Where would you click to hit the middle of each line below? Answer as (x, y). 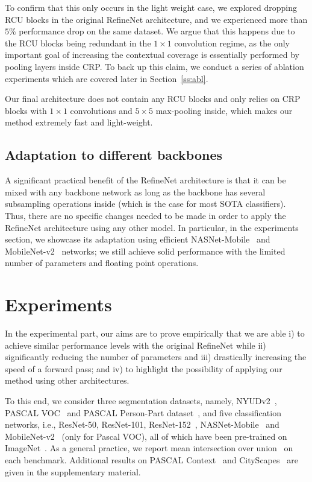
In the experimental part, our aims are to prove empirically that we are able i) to (155, 333)
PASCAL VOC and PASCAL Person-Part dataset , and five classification (143, 412)
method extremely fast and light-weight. (79, 122)
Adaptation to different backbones (114, 155)
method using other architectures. (67, 380)
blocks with (26, 110)
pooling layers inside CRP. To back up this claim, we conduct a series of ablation (154, 66)
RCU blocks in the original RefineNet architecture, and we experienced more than (156, 19)
